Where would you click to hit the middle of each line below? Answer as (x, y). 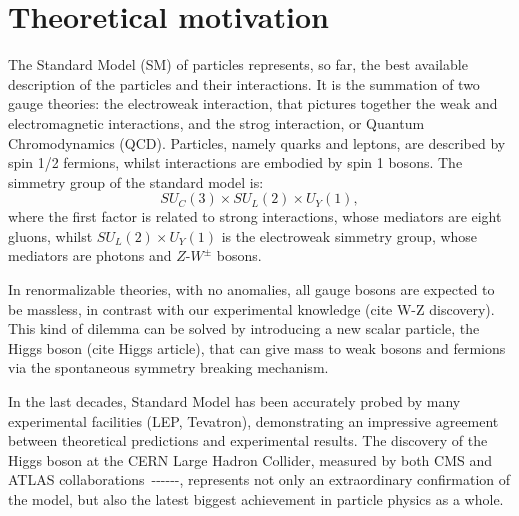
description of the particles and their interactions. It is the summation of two (244, 83)
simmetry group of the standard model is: (136, 181)
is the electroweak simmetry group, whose (349, 235)
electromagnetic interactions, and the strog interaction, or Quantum (216, 122)
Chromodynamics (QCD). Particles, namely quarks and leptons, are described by (257, 142)
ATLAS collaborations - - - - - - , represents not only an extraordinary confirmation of (259, 479)
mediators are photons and (90, 255)
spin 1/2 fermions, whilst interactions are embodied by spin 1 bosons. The (235, 162)
